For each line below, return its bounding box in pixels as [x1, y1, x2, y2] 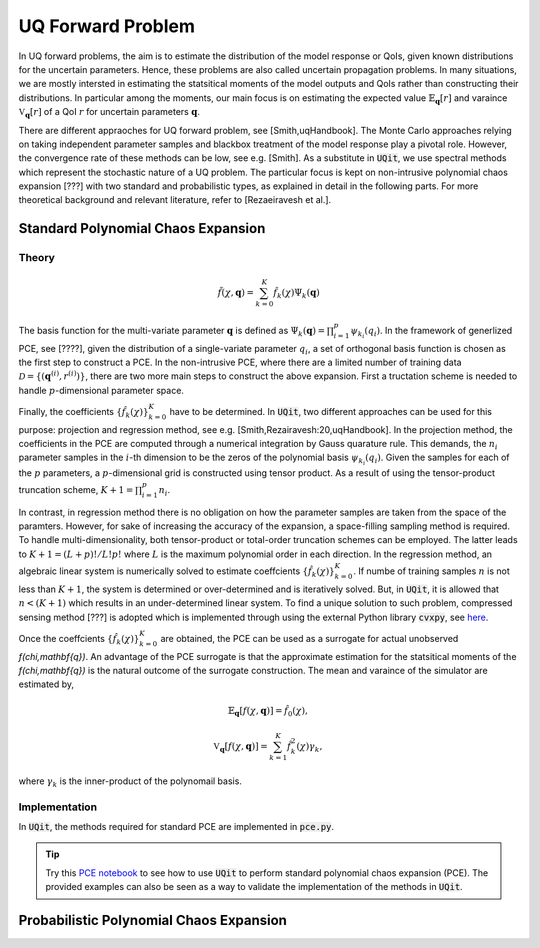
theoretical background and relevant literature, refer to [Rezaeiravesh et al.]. [18, 194, 332, 206]
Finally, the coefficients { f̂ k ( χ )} [18, 405, 149, 420]
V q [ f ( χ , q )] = [213, 741, 269, 754]
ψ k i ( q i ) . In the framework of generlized [350, 324, 513, 340]
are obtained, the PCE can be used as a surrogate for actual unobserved [160, 632, 459, 644]
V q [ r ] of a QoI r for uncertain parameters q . [18, 106, 200, 120]
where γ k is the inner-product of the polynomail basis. [18, 775, 242, 789]
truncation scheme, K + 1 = [18, 483, 134, 495]
